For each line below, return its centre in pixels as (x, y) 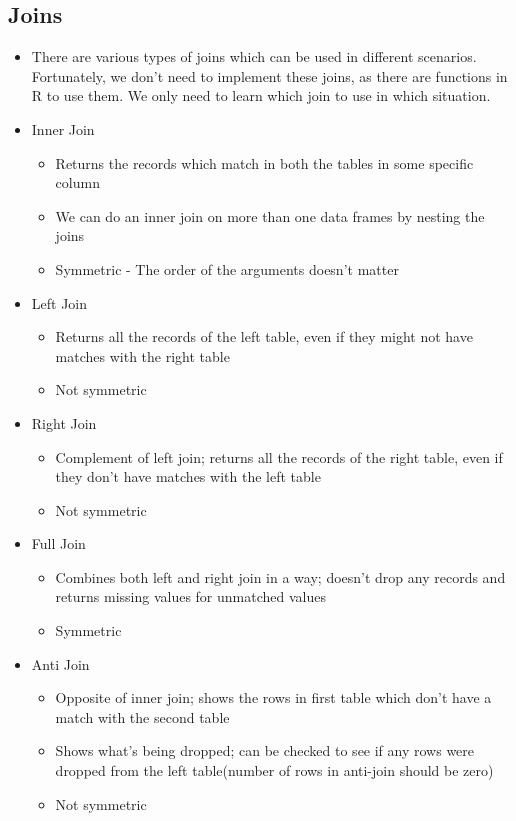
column (77, 182)
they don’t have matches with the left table (188, 476)
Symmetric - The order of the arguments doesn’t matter (227, 268)
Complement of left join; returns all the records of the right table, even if (279, 456)
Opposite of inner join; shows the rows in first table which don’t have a (273, 697)
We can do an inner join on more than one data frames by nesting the (270, 215)
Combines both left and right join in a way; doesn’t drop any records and (280, 576)
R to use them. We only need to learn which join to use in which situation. (261, 95)
